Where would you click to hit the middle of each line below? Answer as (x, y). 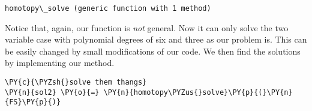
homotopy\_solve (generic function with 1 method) (108, 8)
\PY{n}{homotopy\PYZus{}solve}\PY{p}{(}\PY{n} (198, 92)
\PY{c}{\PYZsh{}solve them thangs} (76, 82)
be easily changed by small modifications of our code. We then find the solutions (153, 51)
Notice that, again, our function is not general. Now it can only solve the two (147, 27)
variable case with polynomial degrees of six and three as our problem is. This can (156, 39)
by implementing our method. (60, 63)
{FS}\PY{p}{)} (33, 102)
